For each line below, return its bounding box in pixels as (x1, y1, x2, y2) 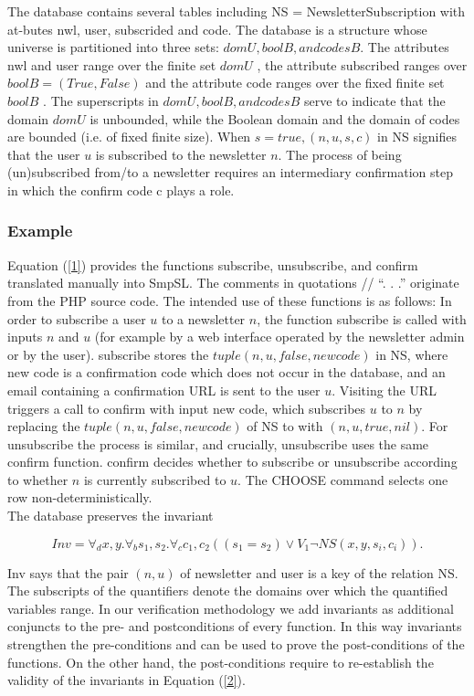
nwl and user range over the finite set (7, 55, 216, 74)
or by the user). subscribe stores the (7, 344, 209, 364)
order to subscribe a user (7, 309, 146, 328)
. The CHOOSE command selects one (237, 469, 448, 489)
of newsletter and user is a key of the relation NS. (180, 563, 458, 582)
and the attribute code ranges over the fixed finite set (145, 73, 445, 92)
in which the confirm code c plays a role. (7, 180, 235, 199)
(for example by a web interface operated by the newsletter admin (94, 327, 465, 346)
